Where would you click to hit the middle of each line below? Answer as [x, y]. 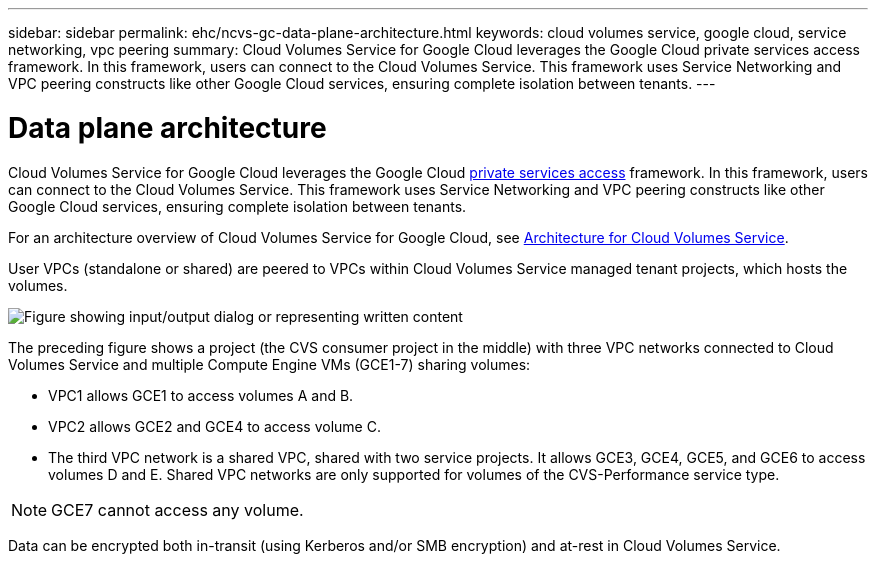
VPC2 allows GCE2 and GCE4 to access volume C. [214, 426]
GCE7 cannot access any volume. [177, 509]
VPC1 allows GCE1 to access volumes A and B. [201, 395]
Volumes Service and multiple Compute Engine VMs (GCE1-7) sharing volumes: [269, 364]
